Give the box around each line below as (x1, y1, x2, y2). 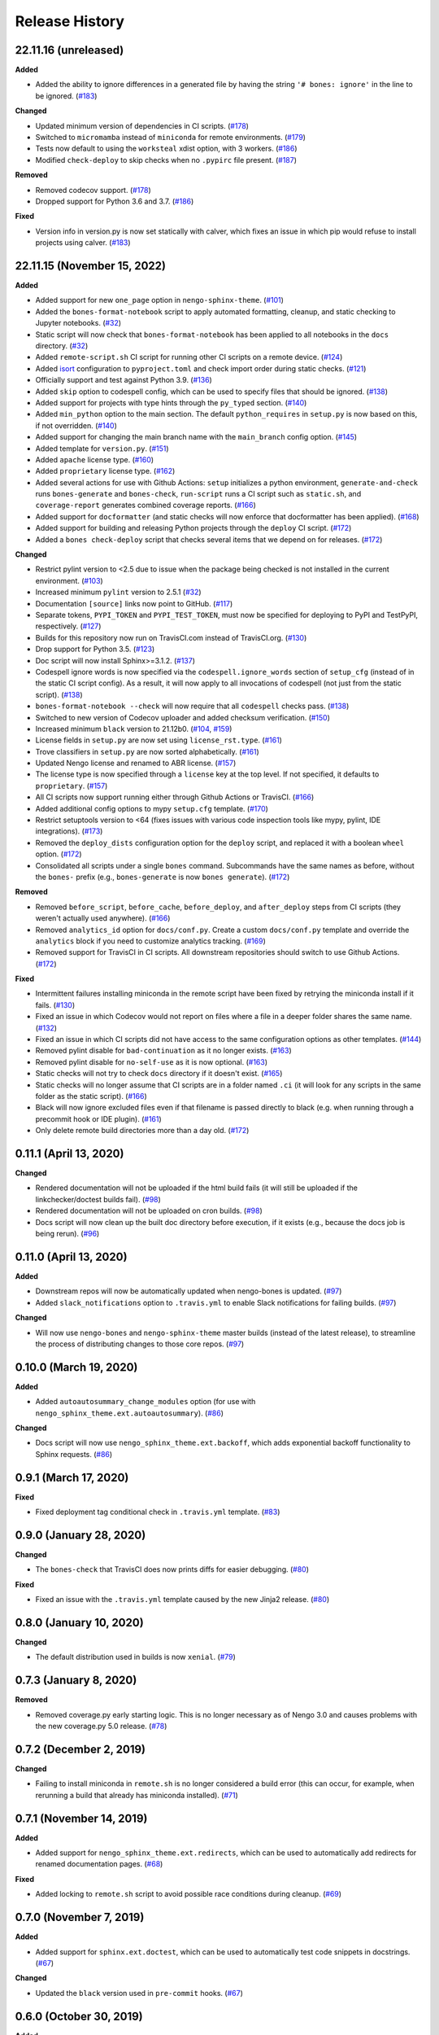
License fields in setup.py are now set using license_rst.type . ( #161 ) (35, 735, 282, 745)
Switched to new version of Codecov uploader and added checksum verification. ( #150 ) (35, 712, 331, 722)
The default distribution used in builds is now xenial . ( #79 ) (35, 1652, 236, 1662)
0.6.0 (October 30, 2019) (15, 2009, 144, 2023)
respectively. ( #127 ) (35, 621, 102, 631)
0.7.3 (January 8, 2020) (15, 1674, 137, 1687)
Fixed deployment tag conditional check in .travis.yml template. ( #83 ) (35, 1507, 280, 1517)
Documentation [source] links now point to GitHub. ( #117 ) (35, 598, 233, 608)
